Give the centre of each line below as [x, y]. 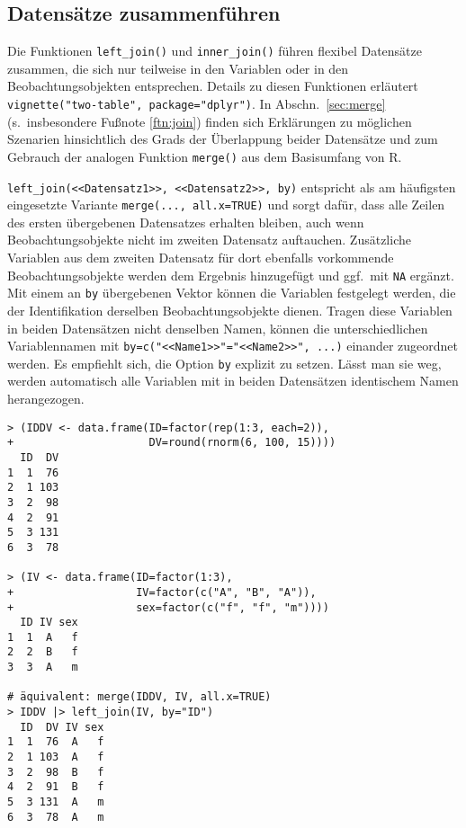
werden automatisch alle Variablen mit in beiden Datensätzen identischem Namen [233, 381]
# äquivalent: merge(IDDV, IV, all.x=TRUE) [139, 697]
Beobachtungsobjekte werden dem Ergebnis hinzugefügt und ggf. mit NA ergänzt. [231, 275]
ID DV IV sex [62, 727]
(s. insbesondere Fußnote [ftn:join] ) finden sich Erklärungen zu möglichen [210, 121]
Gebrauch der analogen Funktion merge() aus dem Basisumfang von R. [205, 156]
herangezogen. [46, 399]
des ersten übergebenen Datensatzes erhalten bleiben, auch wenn [186, 222]
